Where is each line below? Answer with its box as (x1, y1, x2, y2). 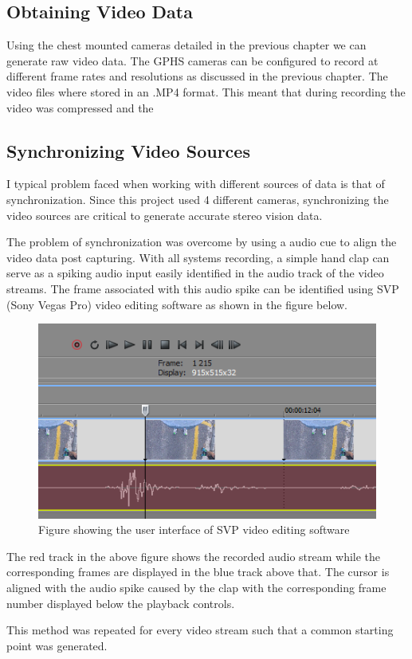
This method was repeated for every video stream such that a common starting (6, 622, 394, 638)
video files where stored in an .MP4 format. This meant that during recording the (6, 83, 406, 100)
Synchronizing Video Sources (6, 138, 250, 163)
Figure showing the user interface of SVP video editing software (38, 521, 350, 538)
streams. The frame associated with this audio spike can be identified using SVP (6, 280, 399, 296)
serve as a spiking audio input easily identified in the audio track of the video (6, 265, 384, 281)
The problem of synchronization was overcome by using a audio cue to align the (6, 233, 397, 250)
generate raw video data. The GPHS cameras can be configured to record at (6, 52, 379, 69)
